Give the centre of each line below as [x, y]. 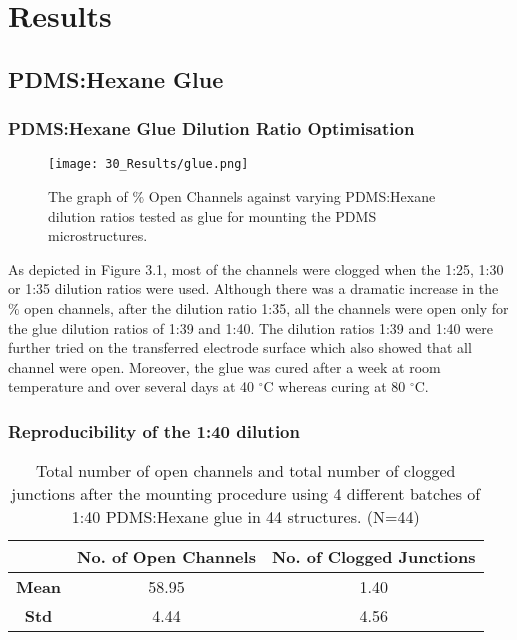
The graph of [88, 196]
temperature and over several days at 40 [131, 386]
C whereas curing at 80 [334, 386]
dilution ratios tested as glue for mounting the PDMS [212, 215]
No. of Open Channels [166, 557]
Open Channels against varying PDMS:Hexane [292, 196]
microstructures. [98, 235]
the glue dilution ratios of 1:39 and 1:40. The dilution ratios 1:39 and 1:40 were [250, 327]
